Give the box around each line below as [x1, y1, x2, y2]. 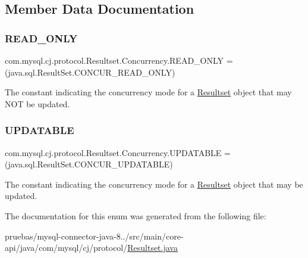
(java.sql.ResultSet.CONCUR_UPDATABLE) [5, 158, 173, 170]
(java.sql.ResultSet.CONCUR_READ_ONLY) [5, 66, 175, 78]
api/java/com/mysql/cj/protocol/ [5, 241, 128, 254]
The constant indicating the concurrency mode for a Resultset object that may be [5, 178, 303, 190]
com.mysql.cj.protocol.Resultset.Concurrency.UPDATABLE [5, 146, 222, 158]
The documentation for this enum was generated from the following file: [5, 209, 266, 222]
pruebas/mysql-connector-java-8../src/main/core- [5, 229, 184, 242]
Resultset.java [127, 241, 178, 254]
